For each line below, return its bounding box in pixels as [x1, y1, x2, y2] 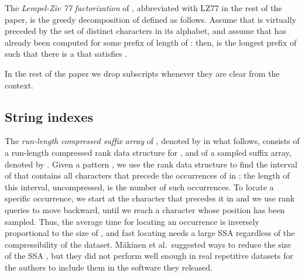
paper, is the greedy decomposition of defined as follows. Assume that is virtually [5, 13, 297, 25]
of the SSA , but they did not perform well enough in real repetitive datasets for [5, 249, 293, 262]
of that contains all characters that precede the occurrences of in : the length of [5, 169, 290, 182]
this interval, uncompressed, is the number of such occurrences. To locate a [5, 180, 274, 193]
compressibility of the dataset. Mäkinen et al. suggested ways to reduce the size [5, 238, 292, 250]
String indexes [5, 107, 93, 125]
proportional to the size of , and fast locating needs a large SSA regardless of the [5, 227, 295, 239]
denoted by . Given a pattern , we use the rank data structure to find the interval [5, 158, 297, 170]
